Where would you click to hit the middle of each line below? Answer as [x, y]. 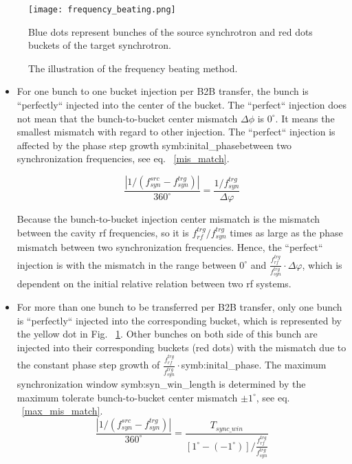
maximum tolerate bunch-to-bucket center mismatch [127, 397]
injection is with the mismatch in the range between [126, 264]
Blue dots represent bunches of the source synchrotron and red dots [170, 31]
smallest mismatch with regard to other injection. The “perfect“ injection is [176, 132]
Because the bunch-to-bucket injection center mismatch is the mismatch [168, 219]
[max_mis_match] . [62, 411]
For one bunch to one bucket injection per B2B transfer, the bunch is [163, 91]
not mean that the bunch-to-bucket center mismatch [127, 118]
